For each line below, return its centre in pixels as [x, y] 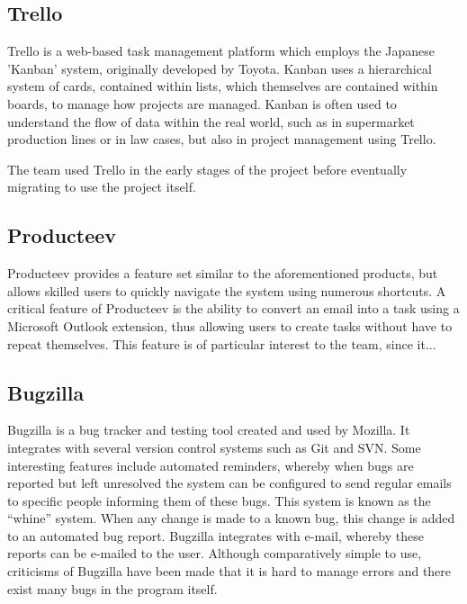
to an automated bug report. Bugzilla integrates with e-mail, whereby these [216, 535]
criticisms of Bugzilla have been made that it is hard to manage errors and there [229, 571]
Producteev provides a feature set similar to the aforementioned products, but [223, 273]
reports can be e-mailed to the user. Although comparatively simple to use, [215, 553]
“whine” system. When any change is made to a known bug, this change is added [231, 518]
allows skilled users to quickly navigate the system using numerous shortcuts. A [227, 290]
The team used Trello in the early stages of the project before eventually [207, 169]
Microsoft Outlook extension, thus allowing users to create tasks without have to [230, 325]
